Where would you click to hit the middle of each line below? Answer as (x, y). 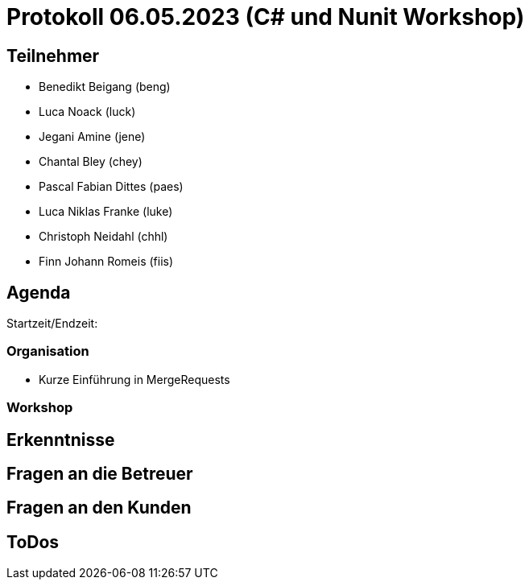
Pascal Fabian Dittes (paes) (111, 187)
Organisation (48, 351)
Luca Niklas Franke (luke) (106, 212)
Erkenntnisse (61, 439)
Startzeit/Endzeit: (52, 324)
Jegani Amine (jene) (92, 137)
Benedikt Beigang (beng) (105, 87)
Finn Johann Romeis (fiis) (106, 262)
